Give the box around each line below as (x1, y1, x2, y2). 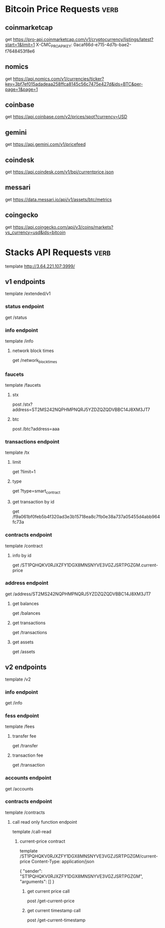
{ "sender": (19, 868, 43, 874)
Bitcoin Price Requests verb (5, 3, 119, 15)
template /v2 (5, 676, 31, 682)
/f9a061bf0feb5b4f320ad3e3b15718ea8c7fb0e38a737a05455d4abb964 (12, 514, 161, 520)
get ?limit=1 (12, 469, 36, 475)
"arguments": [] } (19, 878, 55, 884)
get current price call (27, 888, 70, 894)
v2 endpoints (5, 663, 47, 671)
